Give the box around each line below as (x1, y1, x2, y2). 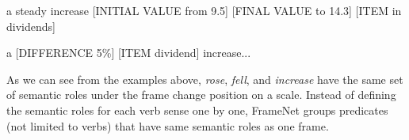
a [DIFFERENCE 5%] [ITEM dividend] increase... (6, 44, 251, 61)
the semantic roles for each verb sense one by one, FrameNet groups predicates (6, 101, 388, 118)
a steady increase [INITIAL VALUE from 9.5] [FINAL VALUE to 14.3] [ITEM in (6, 2, 402, 18)
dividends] (6, 17, 55, 34)
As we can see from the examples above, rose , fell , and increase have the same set (6, 70, 403, 87)
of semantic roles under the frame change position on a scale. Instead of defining (6, 86, 396, 103)
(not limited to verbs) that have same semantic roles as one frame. (6, 117, 329, 134)
